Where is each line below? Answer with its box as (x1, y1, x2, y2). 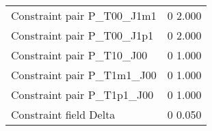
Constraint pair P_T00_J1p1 (11, 27, 154, 43)
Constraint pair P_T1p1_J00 (11, 87, 154, 102)
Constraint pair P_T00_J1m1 (11, 8, 157, 23)
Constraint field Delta (11, 106, 116, 122)
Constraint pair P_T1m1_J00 (11, 67, 157, 83)
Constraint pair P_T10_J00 (11, 47, 148, 63)
